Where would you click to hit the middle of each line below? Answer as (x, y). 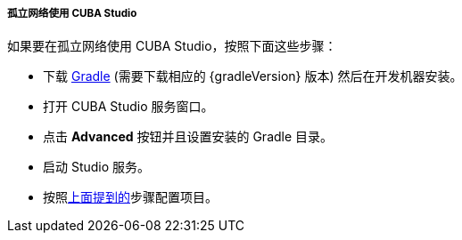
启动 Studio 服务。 (97, 167)
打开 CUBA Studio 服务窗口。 (128, 107)
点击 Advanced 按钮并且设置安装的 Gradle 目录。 (188, 137)
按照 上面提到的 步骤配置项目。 (130, 197)
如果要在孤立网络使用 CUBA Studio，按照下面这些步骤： (172, 46)
